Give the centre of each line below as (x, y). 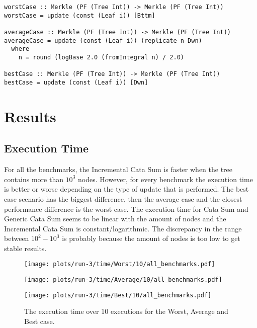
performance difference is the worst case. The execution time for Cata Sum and (126, 209)
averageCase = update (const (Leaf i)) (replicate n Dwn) (103, 40)
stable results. (25, 248)
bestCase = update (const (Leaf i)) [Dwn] (76, 82)
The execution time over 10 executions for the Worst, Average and (126, 311)
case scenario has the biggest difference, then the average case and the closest (123, 198)
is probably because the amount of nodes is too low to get (151, 238)
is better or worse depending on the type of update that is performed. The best (126, 189)
